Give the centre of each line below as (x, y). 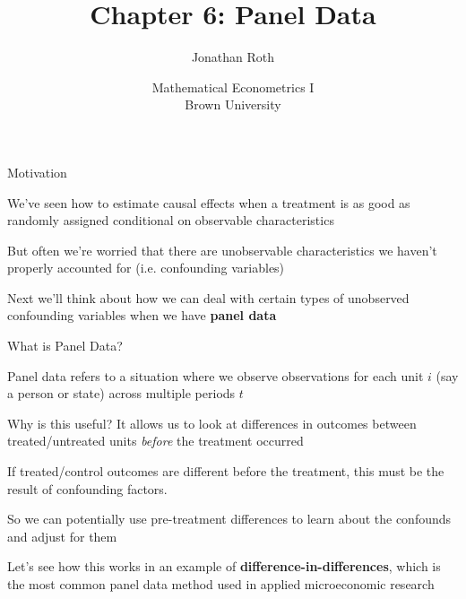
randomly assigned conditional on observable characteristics (171, 220)
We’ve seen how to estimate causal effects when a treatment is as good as (209, 202)
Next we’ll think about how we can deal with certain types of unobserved (208, 297)
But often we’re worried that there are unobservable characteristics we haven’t (222, 250)
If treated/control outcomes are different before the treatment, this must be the (226, 471)
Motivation (37, 172)
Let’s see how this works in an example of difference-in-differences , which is (224, 566)
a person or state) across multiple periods (121, 393)
